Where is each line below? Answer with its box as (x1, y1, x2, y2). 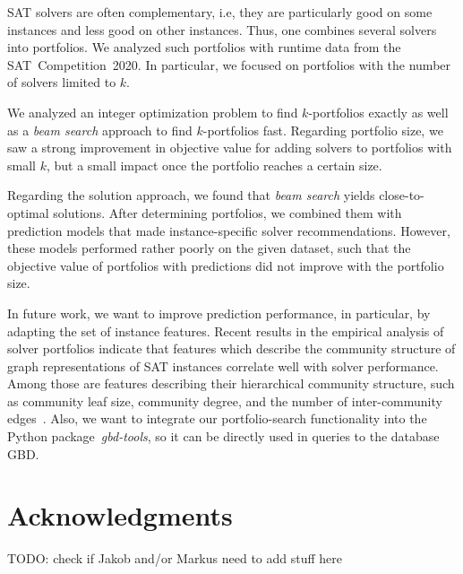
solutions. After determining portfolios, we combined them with (53, 203, 402, 222)
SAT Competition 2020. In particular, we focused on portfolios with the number (7, 55, 451, 74)
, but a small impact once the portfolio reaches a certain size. (46, 155, 382, 174)
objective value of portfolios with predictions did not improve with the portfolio (7, 256, 444, 274)
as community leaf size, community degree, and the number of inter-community (7, 391, 442, 410)
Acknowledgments (7, 497, 233, 534)
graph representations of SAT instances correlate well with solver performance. (7, 356, 439, 375)
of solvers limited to (7, 73, 116, 91)
